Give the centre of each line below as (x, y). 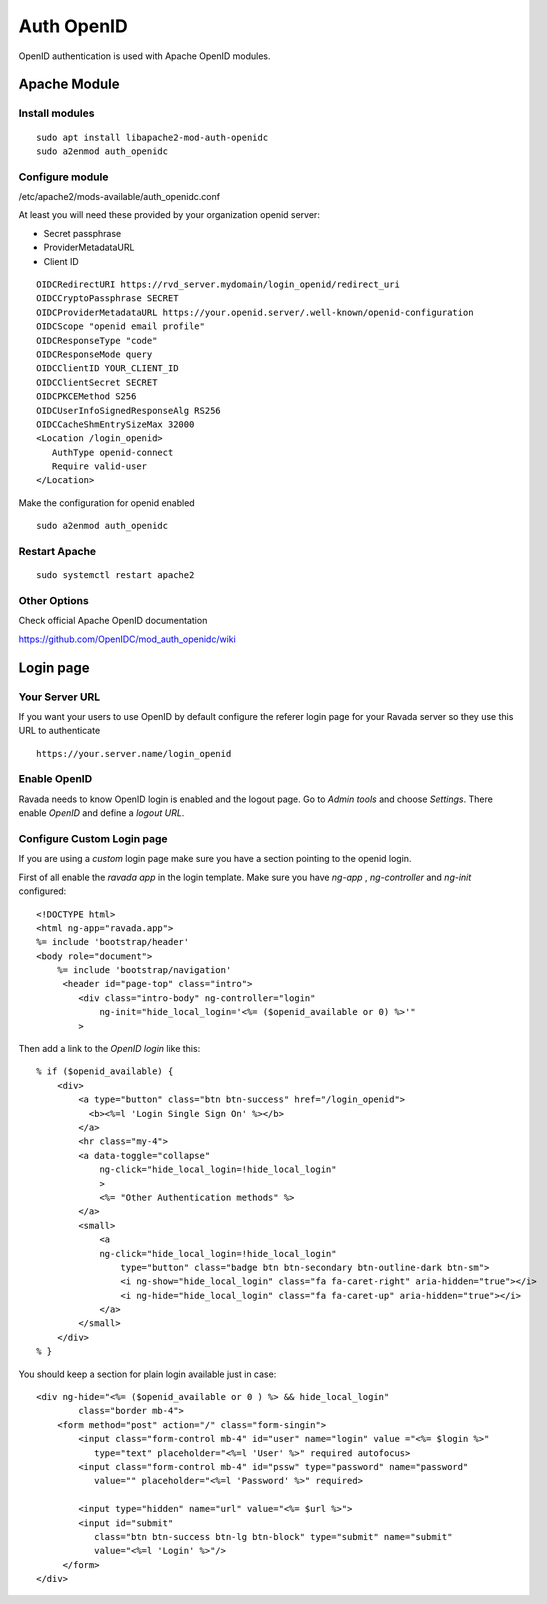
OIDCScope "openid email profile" (120, 326)
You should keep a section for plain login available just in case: (147, 1374)
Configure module (63, 177)
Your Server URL (59, 697)
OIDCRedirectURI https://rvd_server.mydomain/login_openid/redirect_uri (218, 284)
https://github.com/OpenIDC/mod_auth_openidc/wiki (127, 639)
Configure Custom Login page (93, 838)
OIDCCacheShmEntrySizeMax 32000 (115, 424)
